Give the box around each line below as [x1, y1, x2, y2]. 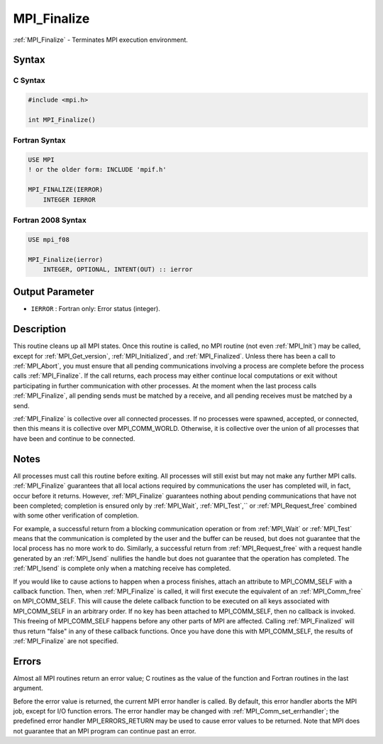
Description [13, 323, 67, 335]
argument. [13, 684, 44, 692]
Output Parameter [13, 286, 95, 298]
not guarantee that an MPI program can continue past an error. [13, 726, 196, 735]
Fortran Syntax [13, 136, 66, 146]
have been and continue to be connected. [13, 434, 135, 443]
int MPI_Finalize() [28, 116, 96, 124]
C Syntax [13, 75, 45, 85]
